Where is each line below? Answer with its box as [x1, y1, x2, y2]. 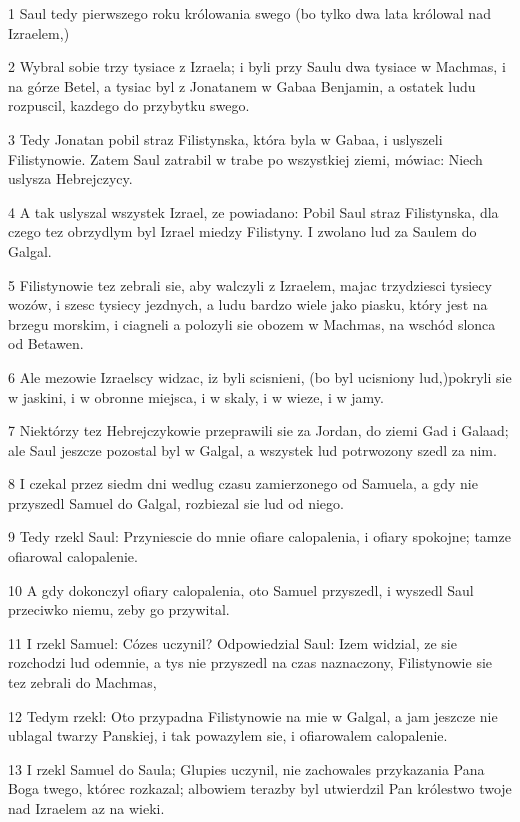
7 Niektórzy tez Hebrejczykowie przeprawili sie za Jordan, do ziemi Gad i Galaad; [8, 420, 509, 441]
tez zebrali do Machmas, [8, 672, 157, 693]
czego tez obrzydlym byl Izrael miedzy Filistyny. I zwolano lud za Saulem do [8, 221, 477, 242]
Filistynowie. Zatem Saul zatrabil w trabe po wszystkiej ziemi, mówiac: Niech [8, 148, 483, 169]
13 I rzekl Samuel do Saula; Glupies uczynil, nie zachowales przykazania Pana [8, 758, 485, 779]
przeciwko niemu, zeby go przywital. [8, 599, 230, 620]
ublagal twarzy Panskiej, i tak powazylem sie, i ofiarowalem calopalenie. [8, 725, 448, 746]
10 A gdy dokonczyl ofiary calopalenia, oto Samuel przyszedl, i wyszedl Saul [8, 579, 474, 600]
